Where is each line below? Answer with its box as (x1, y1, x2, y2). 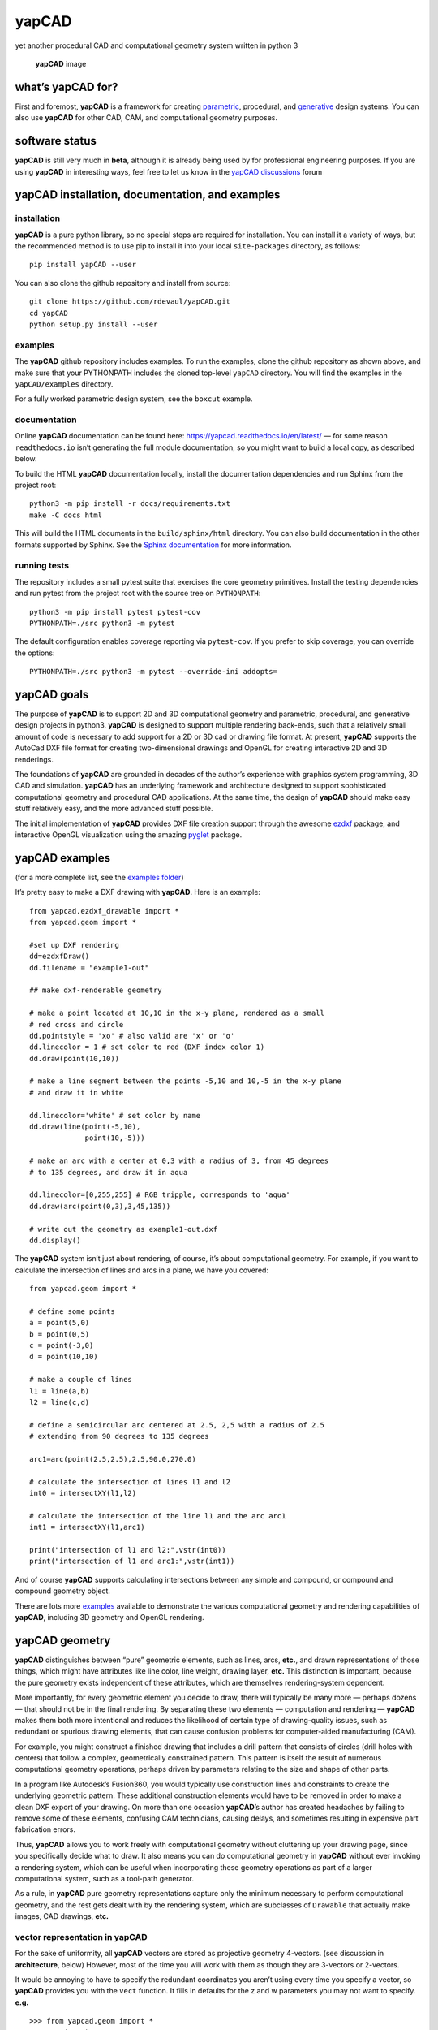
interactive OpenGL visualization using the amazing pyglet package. (15, 829, 243, 840)
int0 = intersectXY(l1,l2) (29, 1488, 137, 1498)
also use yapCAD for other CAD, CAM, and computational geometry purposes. (15, 113, 277, 123)
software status (15, 134, 97, 148)
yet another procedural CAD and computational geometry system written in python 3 (15, 41, 298, 50)
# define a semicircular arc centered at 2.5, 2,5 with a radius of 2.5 (29, 1420, 324, 1429)
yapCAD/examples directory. (15, 378, 114, 389)
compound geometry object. (15, 1586, 111, 1596)
